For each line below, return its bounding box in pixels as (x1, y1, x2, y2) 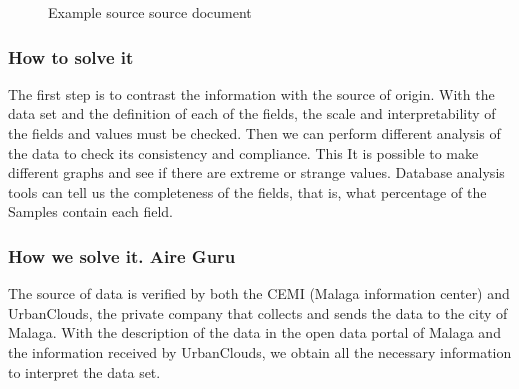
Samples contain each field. (8, 201, 173, 222)
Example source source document (48, 2, 252, 22)
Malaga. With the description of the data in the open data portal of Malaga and (8, 322, 501, 343)
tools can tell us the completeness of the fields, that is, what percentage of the (8, 181, 487, 202)
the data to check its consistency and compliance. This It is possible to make (8, 142, 479, 163)
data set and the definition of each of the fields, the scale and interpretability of (8, 103, 496, 124)
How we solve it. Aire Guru (8, 243, 236, 268)
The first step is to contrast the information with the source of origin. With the (8, 83, 495, 104)
